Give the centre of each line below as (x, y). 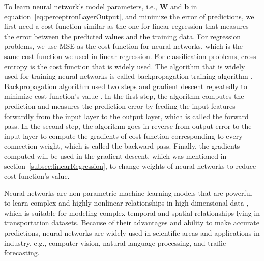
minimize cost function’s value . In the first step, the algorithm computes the (124, 96)
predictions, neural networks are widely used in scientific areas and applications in (132, 233)
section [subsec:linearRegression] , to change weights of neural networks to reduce (130, 166)
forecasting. (22, 253)
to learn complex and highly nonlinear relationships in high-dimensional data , (126, 203)
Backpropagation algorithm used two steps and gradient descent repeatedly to (126, 86)
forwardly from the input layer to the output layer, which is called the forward (126, 116)
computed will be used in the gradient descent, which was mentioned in (115, 155)
